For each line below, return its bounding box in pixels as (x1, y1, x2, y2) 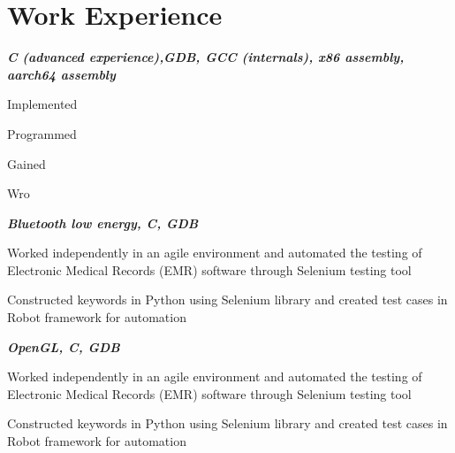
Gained (7, 154, 46, 173)
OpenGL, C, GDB (7, 337, 120, 356)
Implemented (7, 95, 78, 113)
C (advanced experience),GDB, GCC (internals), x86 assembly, (7, 48, 405, 66)
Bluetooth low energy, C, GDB (7, 213, 199, 232)
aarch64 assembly (7, 65, 116, 83)
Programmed (7, 124, 77, 142)
